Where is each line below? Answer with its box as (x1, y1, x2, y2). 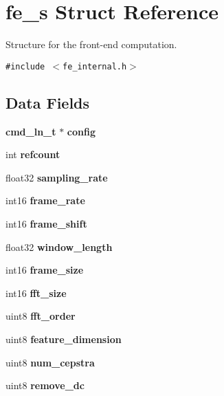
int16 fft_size (5, 285, 67, 300)
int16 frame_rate (5, 193, 85, 208)
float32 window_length (5, 239, 113, 254)
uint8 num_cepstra (5, 355, 95, 369)
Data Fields (5, 91, 90, 113)
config (67, 124, 96, 138)
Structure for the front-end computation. (5, 37, 177, 52)
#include (5, 61, 45, 71)
